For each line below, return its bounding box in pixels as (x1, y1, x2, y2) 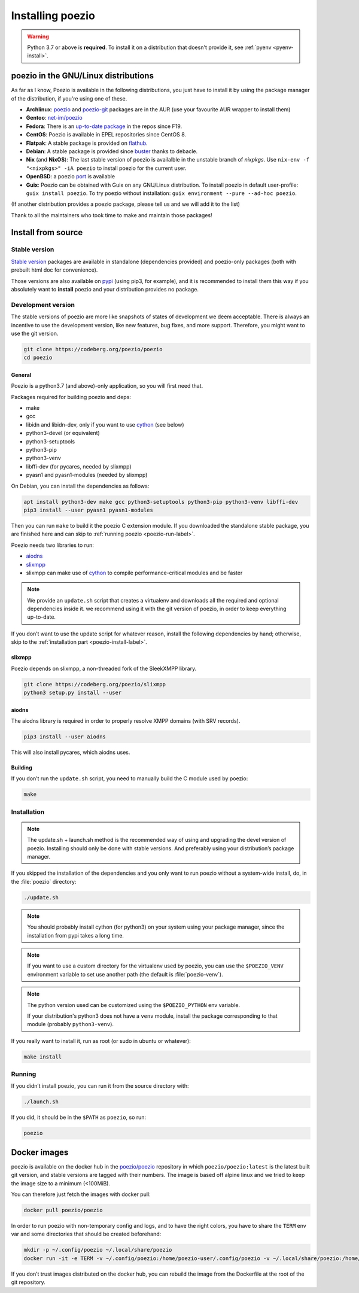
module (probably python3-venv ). (27, 1021, 114, 1028)
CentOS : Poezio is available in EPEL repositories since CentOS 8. (26, 131, 187, 138)
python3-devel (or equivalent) (26, 430, 100, 437)
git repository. (11, 1279, 46, 1286)
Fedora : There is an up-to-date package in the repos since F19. (26, 123, 182, 130)
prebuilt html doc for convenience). (11, 266, 98, 273)
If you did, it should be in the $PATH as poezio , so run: (11, 1113, 147, 1121)
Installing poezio (11, 9, 95, 22)
